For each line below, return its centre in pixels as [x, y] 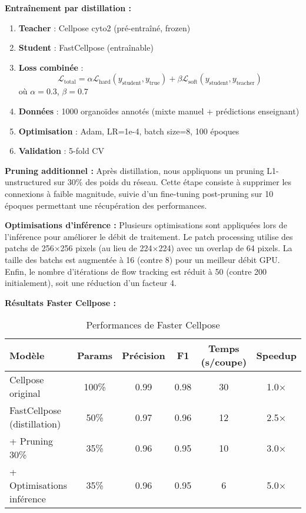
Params [95, 355]
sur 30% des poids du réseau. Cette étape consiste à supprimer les [173, 182]
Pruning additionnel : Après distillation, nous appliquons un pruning [134, 170]
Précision [144, 355]
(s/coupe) [224, 362]
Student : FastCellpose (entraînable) [86, 47]
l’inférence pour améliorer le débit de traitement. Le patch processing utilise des [149, 236]
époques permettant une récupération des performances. [106, 205]
